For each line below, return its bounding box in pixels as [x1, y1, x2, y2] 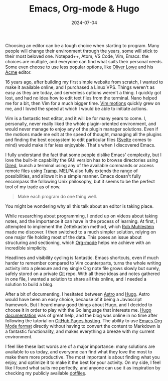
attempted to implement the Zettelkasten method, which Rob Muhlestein [5, 223, 154, 229]
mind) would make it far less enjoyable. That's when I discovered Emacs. [5, 142, 155, 148]
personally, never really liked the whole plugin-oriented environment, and [5, 120, 156, 126]
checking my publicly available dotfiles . [5, 370, 87, 376]
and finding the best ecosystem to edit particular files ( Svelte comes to [5, 137, 152, 143]
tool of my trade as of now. [5, 184, 61, 190]
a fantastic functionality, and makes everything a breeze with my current [5, 328, 155, 334]
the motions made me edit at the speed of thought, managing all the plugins [5, 131, 162, 137]
